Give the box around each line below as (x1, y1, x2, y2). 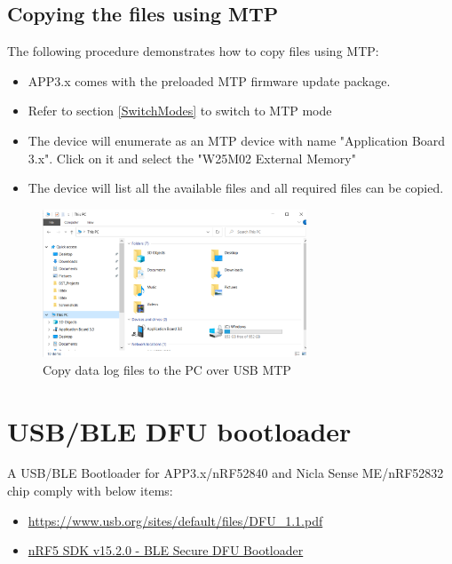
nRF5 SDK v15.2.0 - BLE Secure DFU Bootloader (28, 541, 304, 560)
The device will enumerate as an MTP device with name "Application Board (28, 131, 446, 149)
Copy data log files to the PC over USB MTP (43, 360, 291, 378)
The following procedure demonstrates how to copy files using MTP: (7, 42, 379, 60)
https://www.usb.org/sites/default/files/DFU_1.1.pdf (28, 511, 323, 529)
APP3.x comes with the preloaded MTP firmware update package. (28, 71, 391, 90)
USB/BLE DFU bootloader (7, 412, 352, 449)
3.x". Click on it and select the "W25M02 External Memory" (28, 148, 356, 167)
